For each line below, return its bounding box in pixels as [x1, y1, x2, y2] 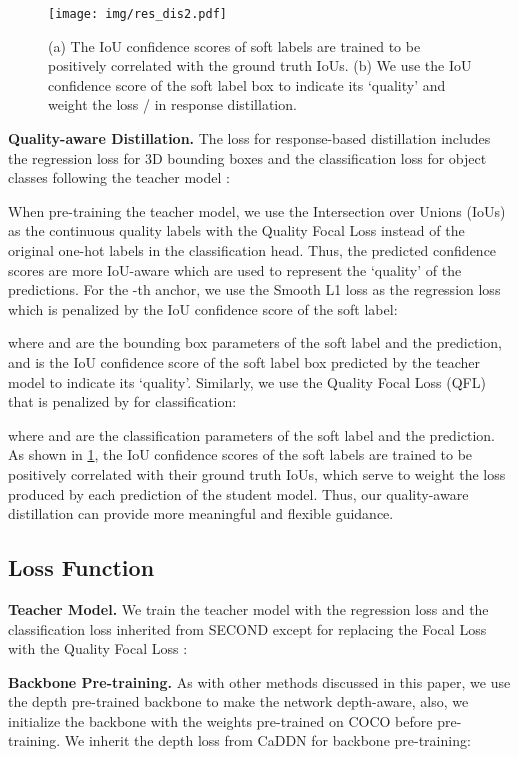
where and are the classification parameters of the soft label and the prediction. [8, 424, 496, 445]
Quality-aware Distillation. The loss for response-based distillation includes [8, 128, 491, 149]
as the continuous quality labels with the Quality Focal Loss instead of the [8, 220, 465, 241]
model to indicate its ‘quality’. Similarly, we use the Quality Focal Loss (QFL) [8, 371, 486, 392]
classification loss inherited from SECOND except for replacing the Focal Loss [8, 618, 487, 639]
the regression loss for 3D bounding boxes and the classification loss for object [8, 147, 487, 168]
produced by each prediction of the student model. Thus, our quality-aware [8, 483, 469, 504]
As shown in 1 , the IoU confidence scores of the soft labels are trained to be [8, 444, 473, 465]
